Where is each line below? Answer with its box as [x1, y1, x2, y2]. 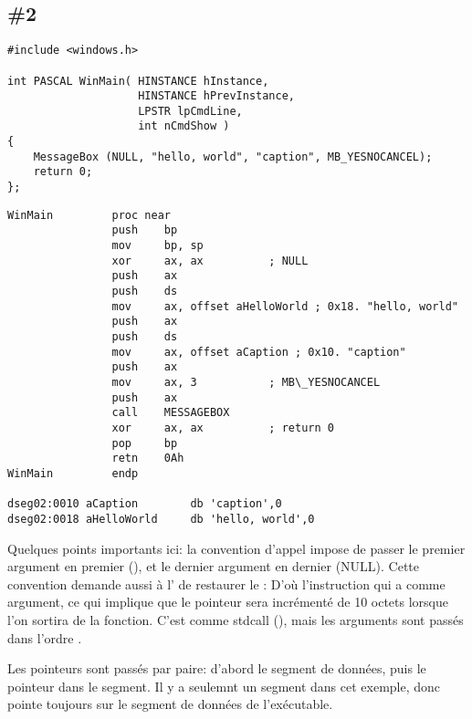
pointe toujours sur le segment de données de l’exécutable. [7, 694, 333, 714]
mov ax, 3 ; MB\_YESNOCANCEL [111, 375, 381, 389]
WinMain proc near [7, 208, 171, 222]
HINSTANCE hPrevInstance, [138, 89, 295, 103]
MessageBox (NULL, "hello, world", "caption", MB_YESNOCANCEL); [33, 150, 433, 163]
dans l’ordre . [7, 628, 82, 647]
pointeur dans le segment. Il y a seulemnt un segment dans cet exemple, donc [7, 676, 441, 695]
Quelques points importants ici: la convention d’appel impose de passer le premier [7, 538, 466, 557]
